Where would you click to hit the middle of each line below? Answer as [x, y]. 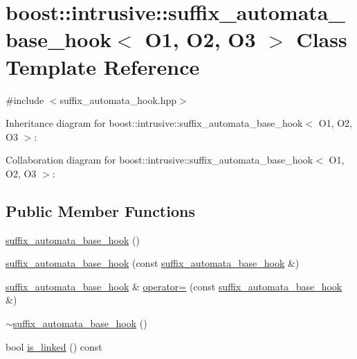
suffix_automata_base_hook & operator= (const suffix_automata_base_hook [174, 286]
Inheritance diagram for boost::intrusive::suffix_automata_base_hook [154, 123]
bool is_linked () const [54, 346]
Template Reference [103, 66]
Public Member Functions [100, 210]
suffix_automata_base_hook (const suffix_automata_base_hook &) [153, 263]
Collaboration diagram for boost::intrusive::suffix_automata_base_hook [159, 160]
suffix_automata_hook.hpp [118, 99]
